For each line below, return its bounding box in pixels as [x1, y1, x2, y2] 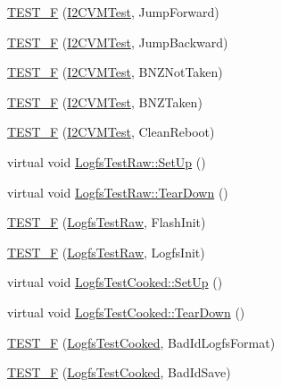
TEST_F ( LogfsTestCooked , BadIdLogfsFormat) [7, 333, 276, 351]
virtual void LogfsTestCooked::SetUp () [7, 273, 223, 291]
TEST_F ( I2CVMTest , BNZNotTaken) [7, 63, 223, 81]
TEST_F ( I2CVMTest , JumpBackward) [7, 32, 228, 51]
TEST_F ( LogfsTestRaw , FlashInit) [7, 213, 206, 232]
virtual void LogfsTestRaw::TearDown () [7, 182, 228, 201]
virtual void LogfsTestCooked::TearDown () [7, 302, 245, 321]
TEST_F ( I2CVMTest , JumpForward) [7, 3, 219, 21]
